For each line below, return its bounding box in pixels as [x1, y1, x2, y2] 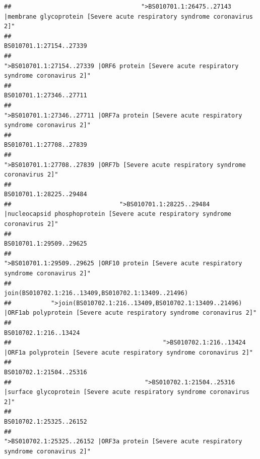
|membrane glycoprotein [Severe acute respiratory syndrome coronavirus [4, 13, 253, 20]
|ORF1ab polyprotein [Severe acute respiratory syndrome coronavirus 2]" [4, 309, 257, 317]
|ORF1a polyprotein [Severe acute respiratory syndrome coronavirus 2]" [4, 349, 253, 356]
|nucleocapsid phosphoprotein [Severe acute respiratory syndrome [4, 210, 232, 218]
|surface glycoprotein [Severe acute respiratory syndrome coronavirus [4, 388, 249, 396]
